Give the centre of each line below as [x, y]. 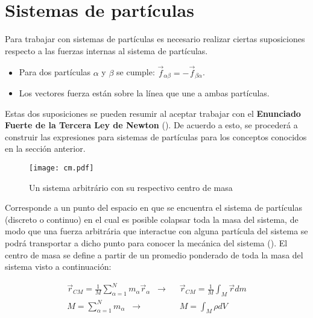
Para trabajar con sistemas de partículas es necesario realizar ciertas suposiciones [155, 39]
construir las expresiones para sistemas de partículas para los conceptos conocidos [156, 136]
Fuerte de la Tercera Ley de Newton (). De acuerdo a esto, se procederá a [151, 125]
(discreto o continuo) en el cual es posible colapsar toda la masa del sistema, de [152, 219]
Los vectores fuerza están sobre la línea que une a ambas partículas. [144, 92]
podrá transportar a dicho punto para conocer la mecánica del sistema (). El [146, 242]
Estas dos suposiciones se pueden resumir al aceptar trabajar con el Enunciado [153, 113]
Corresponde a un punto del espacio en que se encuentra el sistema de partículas [153, 207]
